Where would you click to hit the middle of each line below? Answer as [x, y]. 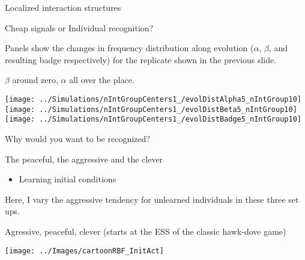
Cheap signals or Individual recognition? [79, 27]
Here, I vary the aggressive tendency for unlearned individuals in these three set [152, 199]
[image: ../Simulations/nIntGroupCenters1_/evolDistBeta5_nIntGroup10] [151, 109]
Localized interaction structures [63, 7]
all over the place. [102, 80]
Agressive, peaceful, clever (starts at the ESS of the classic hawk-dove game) [146, 231]
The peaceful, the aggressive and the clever [84, 159]
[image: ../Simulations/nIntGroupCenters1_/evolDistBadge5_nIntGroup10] [153, 119]
